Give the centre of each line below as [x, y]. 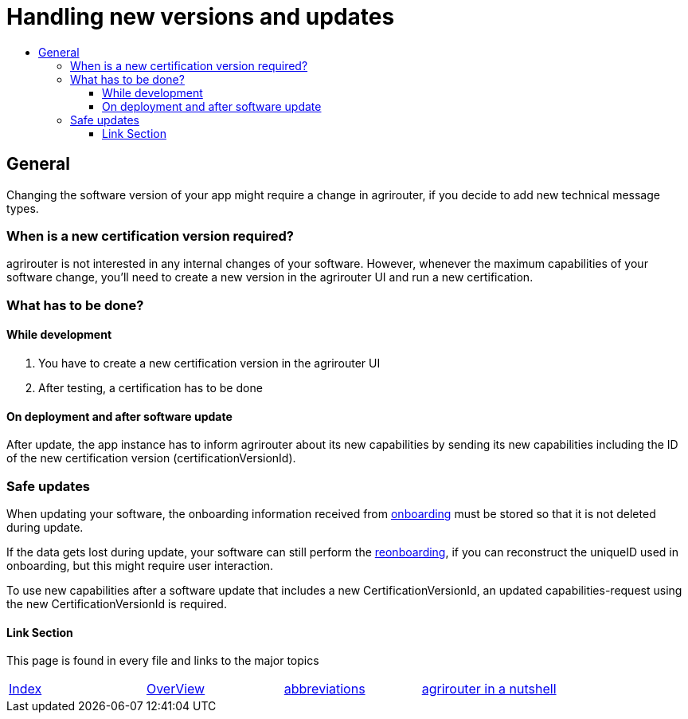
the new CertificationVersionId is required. [117, 603]
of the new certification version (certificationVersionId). [151, 458]
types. [23, 208]
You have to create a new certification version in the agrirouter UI [209, 363]
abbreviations [324, 689]
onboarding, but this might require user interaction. [140, 565]
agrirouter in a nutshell [489, 689]
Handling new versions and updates [201, 17]
